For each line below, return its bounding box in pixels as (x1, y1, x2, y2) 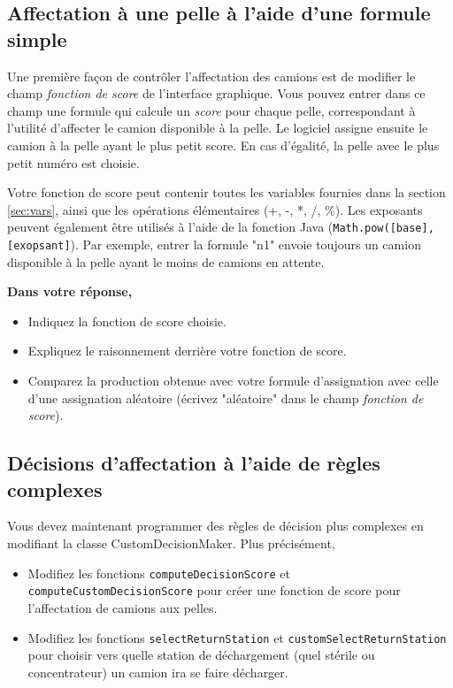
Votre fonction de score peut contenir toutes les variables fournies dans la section (7, 183, 446, 202)
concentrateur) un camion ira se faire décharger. (27, 662, 288, 681)
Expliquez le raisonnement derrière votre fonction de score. (27, 341, 347, 360)
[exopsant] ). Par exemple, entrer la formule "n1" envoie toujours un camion (7, 235, 421, 253)
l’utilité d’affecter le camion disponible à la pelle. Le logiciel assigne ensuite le (7, 118, 428, 137)
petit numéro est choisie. (7, 153, 140, 172)
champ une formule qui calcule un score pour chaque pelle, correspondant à (7, 101, 416, 119)
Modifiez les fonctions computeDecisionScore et (27, 563, 290, 582)
